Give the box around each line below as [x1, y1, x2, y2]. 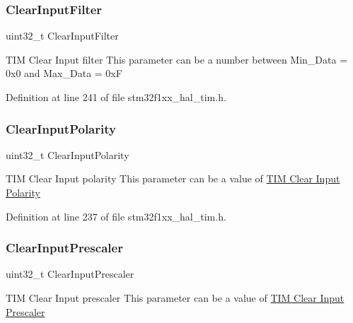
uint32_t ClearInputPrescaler [6, 266, 134, 281]
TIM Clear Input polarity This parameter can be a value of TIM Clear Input [6, 171, 340, 186]
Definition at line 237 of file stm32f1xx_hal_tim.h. [6, 209, 226, 223]
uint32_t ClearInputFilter [6, 28, 119, 43]
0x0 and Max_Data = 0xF [6, 66, 122, 81]
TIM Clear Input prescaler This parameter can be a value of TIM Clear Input [6, 290, 345, 305]
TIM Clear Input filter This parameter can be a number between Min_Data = [6, 52, 348, 66]
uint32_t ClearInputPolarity [6, 147, 129, 162]
